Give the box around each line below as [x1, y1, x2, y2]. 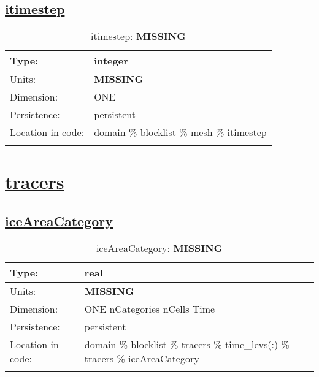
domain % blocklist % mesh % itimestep [94, 125, 267, 140]
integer [94, 53, 128, 68]
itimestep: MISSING [91, 29, 186, 44]
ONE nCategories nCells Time [84, 301, 215, 316]
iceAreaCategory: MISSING [96, 240, 223, 255]
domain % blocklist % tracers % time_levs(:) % [84, 337, 290, 351]
